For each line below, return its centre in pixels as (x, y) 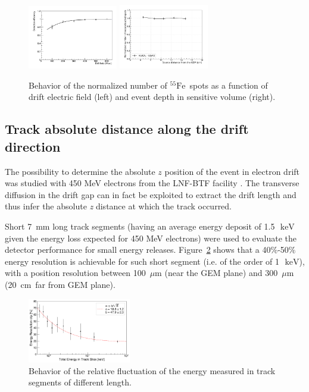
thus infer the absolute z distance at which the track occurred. (118, 206)
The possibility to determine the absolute (80, 171)
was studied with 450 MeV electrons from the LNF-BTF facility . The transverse (152, 183)
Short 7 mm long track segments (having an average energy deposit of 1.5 (140, 226)
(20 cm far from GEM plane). (60, 284)
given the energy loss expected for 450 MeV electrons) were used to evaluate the (151, 238)
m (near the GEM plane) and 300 (216, 273)
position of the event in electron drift (232, 171)
